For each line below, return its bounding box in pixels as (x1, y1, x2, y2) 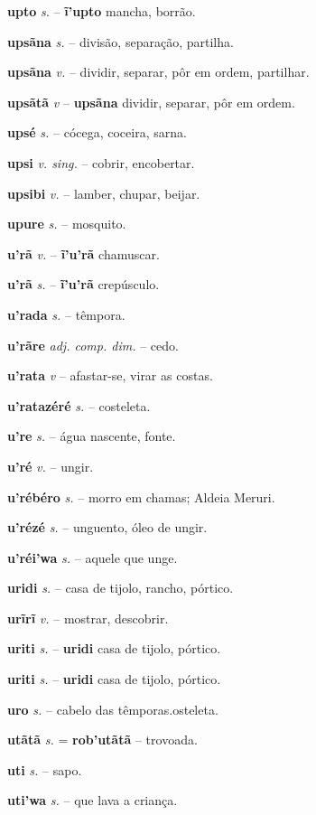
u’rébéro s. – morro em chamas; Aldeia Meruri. (7, 487, 275, 506)
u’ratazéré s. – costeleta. (7, 396, 151, 415)
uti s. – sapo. (7, 760, 82, 779)
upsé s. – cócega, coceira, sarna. (7, 123, 187, 142)
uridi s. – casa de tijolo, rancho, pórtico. (7, 578, 234, 597)
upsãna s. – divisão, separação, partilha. (7, 32, 234, 51)
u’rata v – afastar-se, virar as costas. (7, 366, 213, 385)
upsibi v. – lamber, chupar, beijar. (7, 183, 200, 202)
